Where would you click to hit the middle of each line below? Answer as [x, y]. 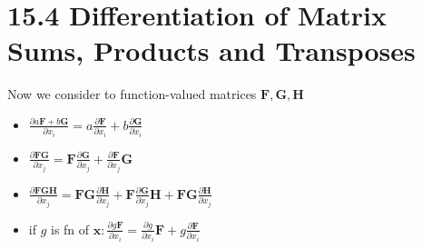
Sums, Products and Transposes [211, 50]
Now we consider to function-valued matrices [132, 94]
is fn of [70, 229]
